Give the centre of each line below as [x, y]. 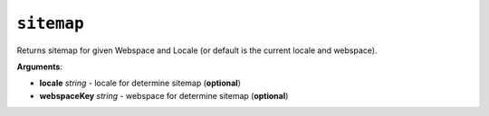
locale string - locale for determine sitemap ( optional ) [140, 83]
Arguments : [40, 67]
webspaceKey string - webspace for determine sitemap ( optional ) [164, 95]
